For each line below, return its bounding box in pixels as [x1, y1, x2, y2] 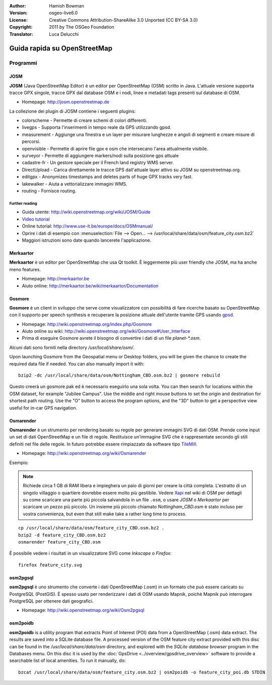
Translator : [9, 31, 33, 37]
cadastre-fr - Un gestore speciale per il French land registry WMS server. [22, 160, 174, 166]
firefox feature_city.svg [18, 562, 83, 568]
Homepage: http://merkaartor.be [22, 276, 90, 282]
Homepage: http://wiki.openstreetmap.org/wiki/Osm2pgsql [22, 607, 145, 614]
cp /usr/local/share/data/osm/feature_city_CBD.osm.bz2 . [18, 525, 165, 531]
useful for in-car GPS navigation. [9, 405, 78, 411]
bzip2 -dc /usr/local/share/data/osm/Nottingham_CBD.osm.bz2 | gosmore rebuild [18, 372, 220, 378]
